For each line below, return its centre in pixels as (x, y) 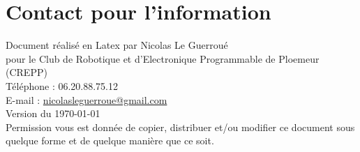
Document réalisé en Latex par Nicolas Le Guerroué (117, 45)
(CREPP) (27, 72)
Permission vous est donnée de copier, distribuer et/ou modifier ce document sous (180, 127)
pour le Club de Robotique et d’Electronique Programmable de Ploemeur (163, 58)
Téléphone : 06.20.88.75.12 (62, 85)
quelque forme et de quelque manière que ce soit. (110, 140)
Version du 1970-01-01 (53, 113)
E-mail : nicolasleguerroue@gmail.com (87, 99)
